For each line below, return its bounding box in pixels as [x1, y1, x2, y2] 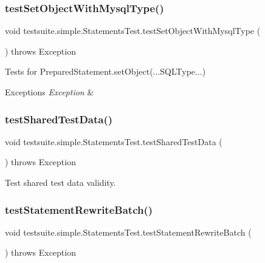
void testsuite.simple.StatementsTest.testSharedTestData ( [5, 135, 222, 148]
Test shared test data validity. [5, 176, 116, 188]
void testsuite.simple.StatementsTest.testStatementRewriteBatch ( [5, 225, 252, 238]
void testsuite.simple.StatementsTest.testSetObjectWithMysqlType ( [5, 24, 261, 37]
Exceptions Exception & [5, 86, 94, 98]
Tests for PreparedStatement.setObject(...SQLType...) [5, 65, 206, 78]
